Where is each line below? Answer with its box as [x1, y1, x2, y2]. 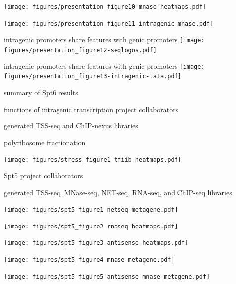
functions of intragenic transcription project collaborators [4, 104, 178, 114]
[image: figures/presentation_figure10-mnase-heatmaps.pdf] [4, 3, 207, 10]
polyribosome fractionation [4, 137, 86, 147]
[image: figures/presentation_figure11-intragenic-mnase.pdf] [4, 20, 214, 27]
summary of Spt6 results [4, 87, 78, 97]
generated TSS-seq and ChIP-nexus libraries [4, 120, 138, 131]
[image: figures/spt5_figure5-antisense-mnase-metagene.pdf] [4, 273, 210, 280]
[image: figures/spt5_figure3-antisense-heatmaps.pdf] [4, 239, 189, 247]
